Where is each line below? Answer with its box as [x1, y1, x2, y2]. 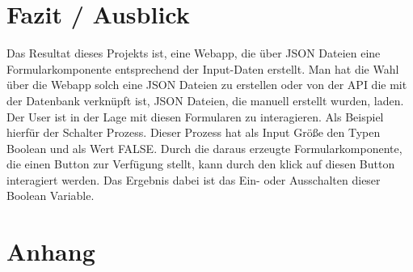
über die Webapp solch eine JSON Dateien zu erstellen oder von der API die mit [6, 76, 407, 93]
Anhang [6, 235, 95, 268]
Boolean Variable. [6, 187, 95, 204]
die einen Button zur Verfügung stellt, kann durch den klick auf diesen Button [6, 155, 395, 172]
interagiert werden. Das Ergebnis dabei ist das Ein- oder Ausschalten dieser [6, 171, 381, 188]
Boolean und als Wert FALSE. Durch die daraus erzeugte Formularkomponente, [6, 139, 402, 156]
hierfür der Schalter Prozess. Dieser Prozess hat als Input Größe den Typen [6, 124, 381, 141]
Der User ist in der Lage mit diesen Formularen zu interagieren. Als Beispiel [6, 108, 384, 125]
